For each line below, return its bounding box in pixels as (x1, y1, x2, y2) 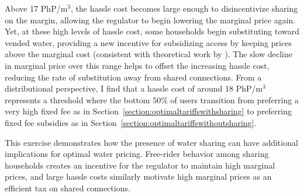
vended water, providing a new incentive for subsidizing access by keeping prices (5, 36, 292, 48)
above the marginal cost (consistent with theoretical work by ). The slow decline (5, 48, 292, 60)
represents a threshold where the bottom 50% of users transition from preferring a (5, 93, 299, 106)
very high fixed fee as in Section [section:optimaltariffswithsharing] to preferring (5, 105, 292, 117)
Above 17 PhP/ (5, 2, 61, 14)
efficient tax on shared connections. (5, 181, 130, 194)
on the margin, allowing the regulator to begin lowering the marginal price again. (5, 13, 296, 26)
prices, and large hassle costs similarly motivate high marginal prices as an (5, 170, 272, 183)
